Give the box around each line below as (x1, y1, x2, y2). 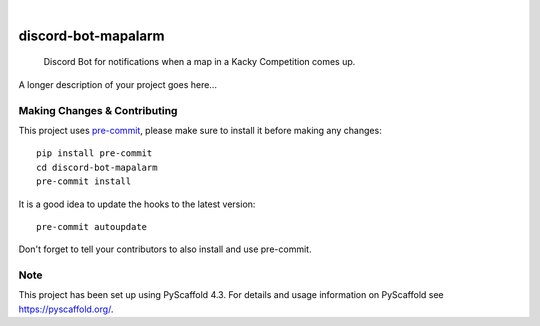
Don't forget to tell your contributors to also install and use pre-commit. (18, 243, 312, 255)
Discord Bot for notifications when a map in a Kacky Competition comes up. (43, 56, 356, 68)
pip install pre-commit (36, 148, 153, 159)
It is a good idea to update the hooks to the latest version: (18, 198, 256, 210)
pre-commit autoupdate (36, 221, 148, 232)
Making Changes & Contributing (18, 103, 178, 117)
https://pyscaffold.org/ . (18, 303, 114, 315)
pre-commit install (36, 176, 132, 187)
